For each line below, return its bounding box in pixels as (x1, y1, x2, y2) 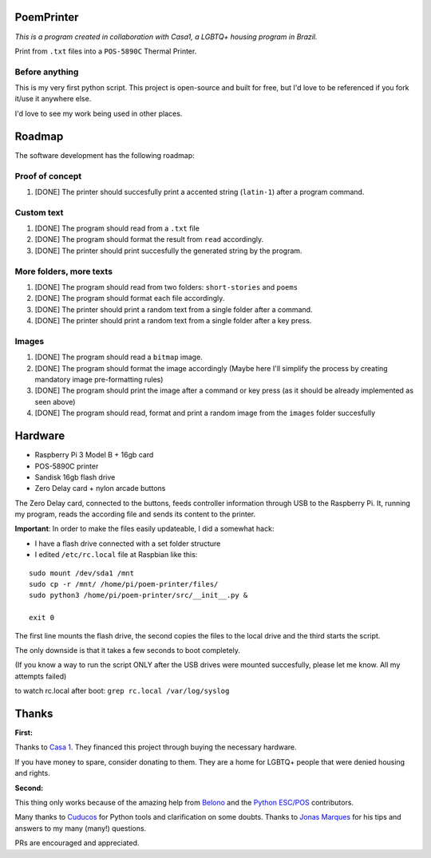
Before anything (14, 66, 79, 77)
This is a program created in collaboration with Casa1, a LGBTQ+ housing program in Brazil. (14, 32, 318, 42)
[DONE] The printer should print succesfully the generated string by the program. (34, 246, 302, 255)
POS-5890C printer (34, 461, 99, 471)
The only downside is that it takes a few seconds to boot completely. (14, 645, 241, 654)
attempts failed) (14, 671, 67, 681)
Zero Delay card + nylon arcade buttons (34, 484, 166, 493)
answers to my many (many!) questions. (14, 823, 147, 833)
